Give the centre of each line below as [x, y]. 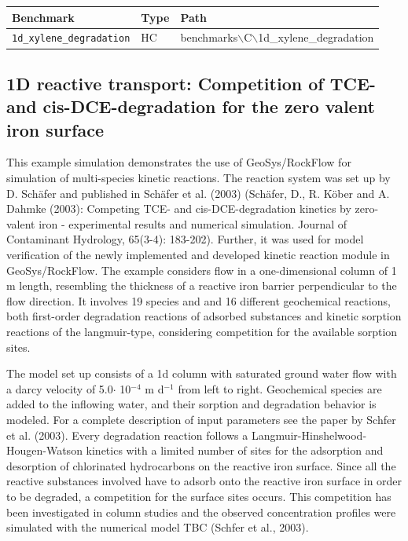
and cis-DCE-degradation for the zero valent [191, 106]
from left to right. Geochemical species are [280, 388]
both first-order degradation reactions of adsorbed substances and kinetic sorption [204, 316]
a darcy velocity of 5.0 [60, 388]
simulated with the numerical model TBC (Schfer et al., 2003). [158, 527]
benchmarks [209, 37]
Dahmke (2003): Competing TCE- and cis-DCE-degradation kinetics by [179, 208]
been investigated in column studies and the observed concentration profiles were [201, 512]
